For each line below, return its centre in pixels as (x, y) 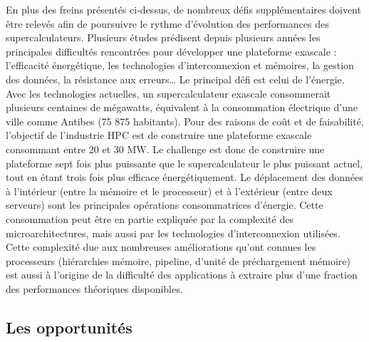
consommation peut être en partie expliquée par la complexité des (150, 218)
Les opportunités (69, 327)
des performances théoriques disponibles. (94, 288)
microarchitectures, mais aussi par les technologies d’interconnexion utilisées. (173, 233)
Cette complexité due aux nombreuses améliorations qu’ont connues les (161, 247)
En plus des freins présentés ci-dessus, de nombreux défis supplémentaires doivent (183, 9)
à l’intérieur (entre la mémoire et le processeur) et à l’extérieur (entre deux (169, 191)
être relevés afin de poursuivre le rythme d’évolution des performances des (167, 23)
